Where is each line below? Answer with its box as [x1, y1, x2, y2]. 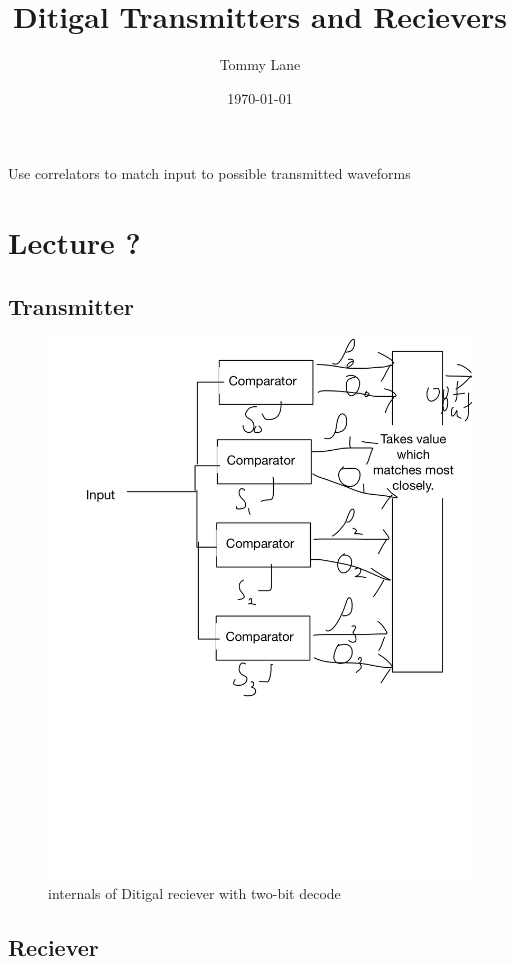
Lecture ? [8, 222, 141, 263]
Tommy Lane [219, 54, 301, 75]
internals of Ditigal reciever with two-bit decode [48, 883, 341, 904]
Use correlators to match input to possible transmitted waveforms [8, 163, 411, 184]
